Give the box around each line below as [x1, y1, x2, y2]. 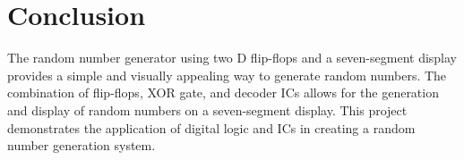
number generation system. [7, 136, 156, 155]
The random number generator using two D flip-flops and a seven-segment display [7, 48, 457, 67]
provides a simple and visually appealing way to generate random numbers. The [7, 65, 447, 84]
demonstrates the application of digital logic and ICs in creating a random [7, 118, 416, 137]
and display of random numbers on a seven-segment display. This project [7, 100, 408, 119]
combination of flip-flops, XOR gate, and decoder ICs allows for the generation [7, 83, 439, 102]
